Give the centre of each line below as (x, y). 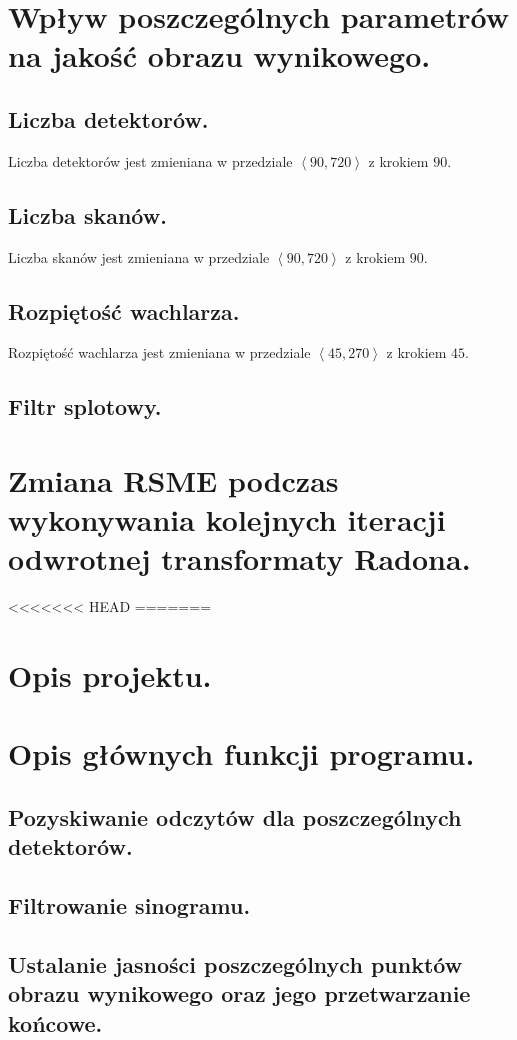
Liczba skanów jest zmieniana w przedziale (139, 256)
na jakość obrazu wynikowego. (219, 55)
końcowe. (55, 1022)
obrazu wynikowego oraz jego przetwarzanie (239, 993)
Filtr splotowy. (85, 406)
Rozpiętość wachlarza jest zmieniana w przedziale (159, 352)
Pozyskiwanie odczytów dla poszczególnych (235, 816)
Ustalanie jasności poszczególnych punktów (235, 963)
